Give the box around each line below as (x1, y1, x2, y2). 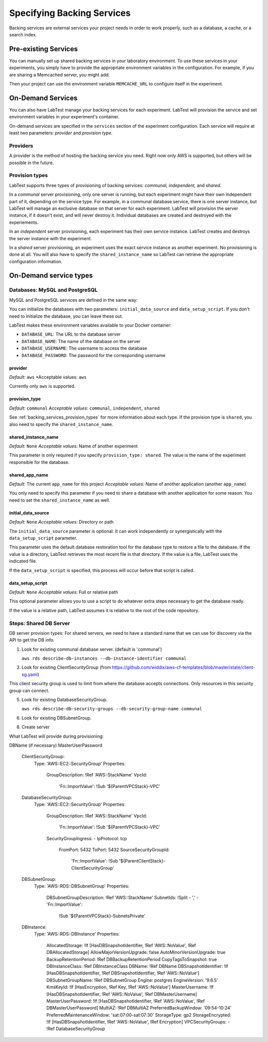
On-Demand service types (9, 271, 93, 280)
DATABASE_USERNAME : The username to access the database (21, 346, 147, 351)
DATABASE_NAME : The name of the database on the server (21, 338, 141, 344)
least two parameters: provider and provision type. (9, 130, 113, 136)
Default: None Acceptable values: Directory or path (9, 519, 114, 525)
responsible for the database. (9, 459, 69, 465)
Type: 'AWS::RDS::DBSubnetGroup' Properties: (34, 883, 130, 889)
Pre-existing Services (9, 45, 78, 53)
